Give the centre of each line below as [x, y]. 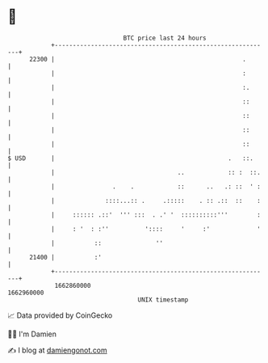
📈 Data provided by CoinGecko [60, 315]
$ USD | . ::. [130, 158]
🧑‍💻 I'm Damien [32, 334]
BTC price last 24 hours [165, 38]
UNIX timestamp [163, 300]
